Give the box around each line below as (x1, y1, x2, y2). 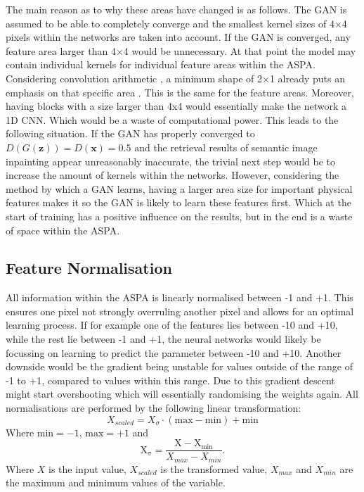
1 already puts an (269, 70, 346, 85)
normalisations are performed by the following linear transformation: (6, 400, 301, 415)
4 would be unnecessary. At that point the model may (123, 43, 356, 58)
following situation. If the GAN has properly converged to (6, 126, 255, 141)
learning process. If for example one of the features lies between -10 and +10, (6, 317, 338, 332)
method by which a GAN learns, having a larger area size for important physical (6, 181, 353, 196)
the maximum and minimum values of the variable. (6, 475, 226, 490)
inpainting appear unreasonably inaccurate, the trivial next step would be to (6, 153, 335, 168)
